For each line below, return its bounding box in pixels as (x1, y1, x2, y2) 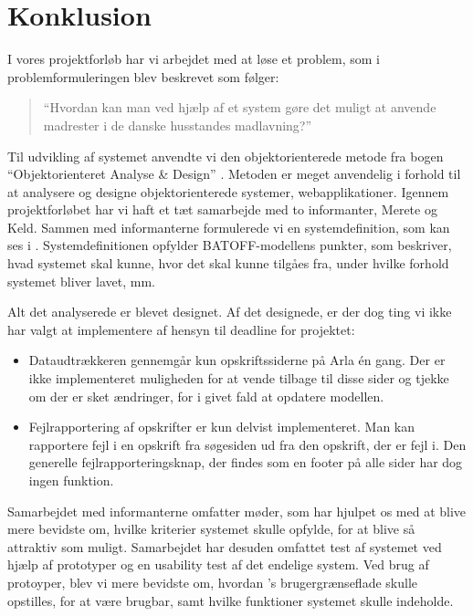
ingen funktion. (28, 471, 114, 489)
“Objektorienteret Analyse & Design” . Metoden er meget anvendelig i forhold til (7, 164, 461, 183)
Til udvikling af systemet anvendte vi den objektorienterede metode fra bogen (7, 146, 444, 165)
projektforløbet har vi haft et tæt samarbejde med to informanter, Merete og (7, 200, 437, 219)
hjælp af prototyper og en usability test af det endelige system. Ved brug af (7, 555, 429, 574)
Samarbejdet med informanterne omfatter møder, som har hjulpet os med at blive (7, 501, 467, 520)
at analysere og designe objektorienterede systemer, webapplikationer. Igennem (7, 182, 449, 201)
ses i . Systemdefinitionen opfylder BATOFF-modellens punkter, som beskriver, (7, 235, 452, 255)
